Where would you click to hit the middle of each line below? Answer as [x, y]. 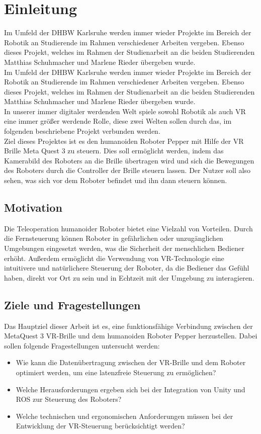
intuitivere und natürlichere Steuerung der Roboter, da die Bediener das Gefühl [127, 268]
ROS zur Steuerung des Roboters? [69, 399]
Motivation [33, 207]
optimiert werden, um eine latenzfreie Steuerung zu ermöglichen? [116, 372]
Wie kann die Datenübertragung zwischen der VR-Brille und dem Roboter [131, 362]
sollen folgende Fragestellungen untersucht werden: [82, 345]
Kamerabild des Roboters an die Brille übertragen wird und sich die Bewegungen [129, 160]
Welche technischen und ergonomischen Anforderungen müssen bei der [124, 416]
